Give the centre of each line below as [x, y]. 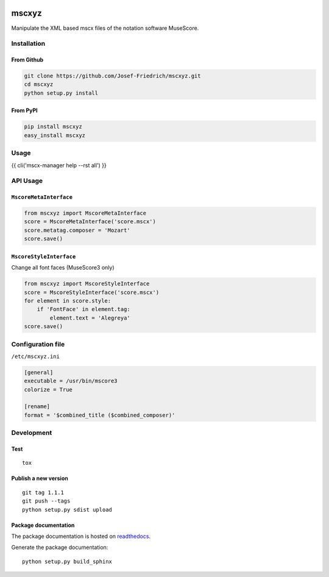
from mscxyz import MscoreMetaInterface [85, 213]
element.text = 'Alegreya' [90, 318]
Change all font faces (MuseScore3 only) [63, 268]
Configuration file [38, 344]
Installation [28, 44]
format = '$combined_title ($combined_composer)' [100, 415]
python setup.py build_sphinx [67, 561]
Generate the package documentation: [60, 547]
